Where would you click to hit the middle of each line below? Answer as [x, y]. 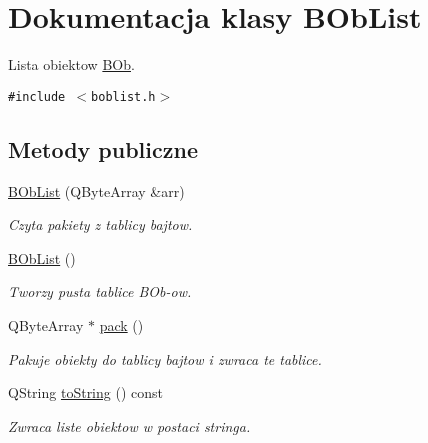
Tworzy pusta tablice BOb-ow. [100, 291]
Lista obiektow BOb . [71, 64]
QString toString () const [85, 392]
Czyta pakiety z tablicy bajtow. [100, 224]
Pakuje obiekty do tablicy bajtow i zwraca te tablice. [165, 358]
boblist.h [123, 96]
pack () [121, 324]
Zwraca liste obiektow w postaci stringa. [129, 425]
